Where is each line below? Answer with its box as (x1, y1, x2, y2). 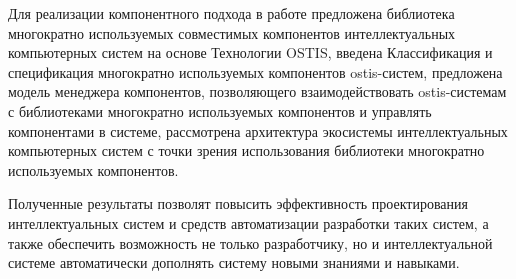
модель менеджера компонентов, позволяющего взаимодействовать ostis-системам (8, 81, 507, 102)
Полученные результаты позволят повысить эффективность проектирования (8, 193, 468, 214)
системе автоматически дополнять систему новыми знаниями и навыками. (8, 252, 460, 273)
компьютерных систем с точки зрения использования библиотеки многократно (8, 140, 485, 161)
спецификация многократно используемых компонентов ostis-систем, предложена (8, 61, 503, 82)
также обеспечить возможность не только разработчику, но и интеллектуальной (8, 232, 493, 253)
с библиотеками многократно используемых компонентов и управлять (8, 100, 432, 121)
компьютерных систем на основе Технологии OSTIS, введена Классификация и (8, 42, 493, 63)
